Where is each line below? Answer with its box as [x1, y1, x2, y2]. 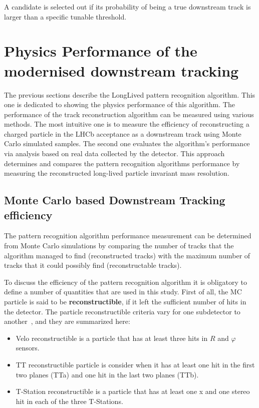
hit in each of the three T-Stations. [16, 395, 123, 406]
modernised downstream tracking [4, 60, 239, 81]
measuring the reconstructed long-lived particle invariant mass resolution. [4, 168, 229, 178]
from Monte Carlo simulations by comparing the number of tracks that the [4, 240, 234, 251]
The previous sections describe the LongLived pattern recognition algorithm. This [4, 89, 255, 100]
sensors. [16, 342, 40, 353]
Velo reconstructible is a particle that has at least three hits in [16, 332, 208, 343]
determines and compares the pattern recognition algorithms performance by [4, 158, 240, 168]
